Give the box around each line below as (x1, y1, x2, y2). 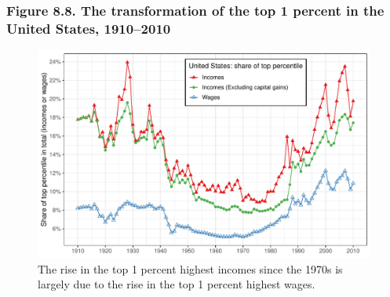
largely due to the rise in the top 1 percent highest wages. (38, 276, 315, 292)
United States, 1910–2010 (6, 18, 171, 38)
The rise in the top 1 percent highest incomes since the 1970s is (38, 260, 343, 277)
